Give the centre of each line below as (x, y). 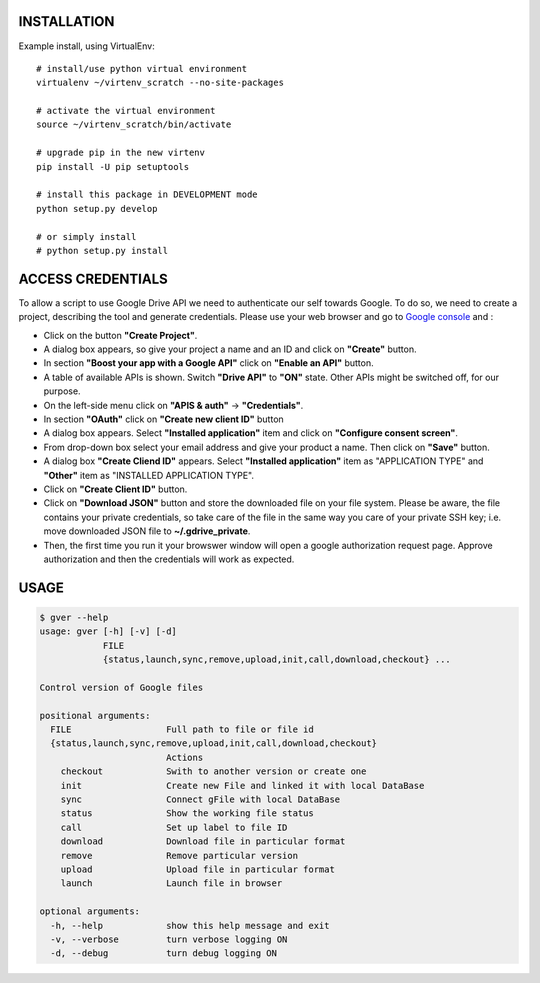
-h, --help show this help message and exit (190, 925)
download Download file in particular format (203, 841)
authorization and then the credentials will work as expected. (169, 559)
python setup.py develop (97, 208)
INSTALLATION (66, 21)
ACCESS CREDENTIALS (93, 278)
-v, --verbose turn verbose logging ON (169, 939)
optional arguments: (89, 911)
